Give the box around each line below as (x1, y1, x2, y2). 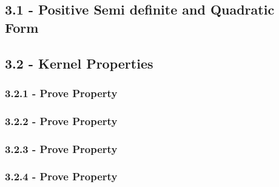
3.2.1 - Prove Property (5, 85, 118, 100)
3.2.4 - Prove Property (5, 169, 118, 184)
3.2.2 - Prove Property (5, 113, 118, 128)
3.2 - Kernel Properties (5, 53, 153, 72)
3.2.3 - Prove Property (5, 141, 118, 156)
